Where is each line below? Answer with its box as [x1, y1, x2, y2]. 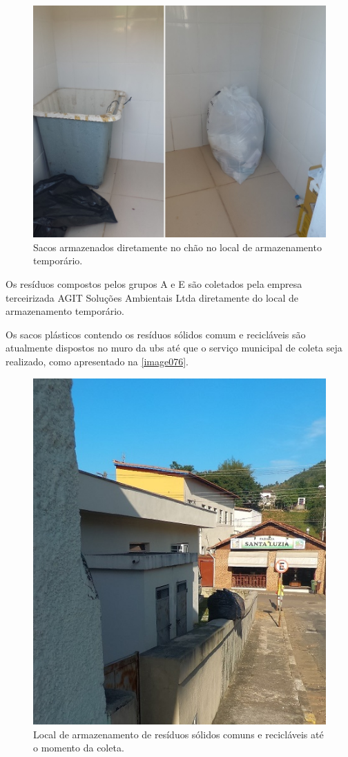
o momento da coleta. [33, 740, 124, 755]
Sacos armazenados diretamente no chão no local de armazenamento [33, 239, 322, 254]
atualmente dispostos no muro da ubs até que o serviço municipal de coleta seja [6, 340, 342, 355]
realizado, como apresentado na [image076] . [6, 354, 188, 369]
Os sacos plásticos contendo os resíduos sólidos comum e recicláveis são [6, 327, 306, 341]
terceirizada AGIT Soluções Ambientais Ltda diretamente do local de [6, 290, 299, 304]
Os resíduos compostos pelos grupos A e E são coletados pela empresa [6, 277, 302, 291]
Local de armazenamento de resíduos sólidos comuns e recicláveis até [33, 727, 324, 741]
